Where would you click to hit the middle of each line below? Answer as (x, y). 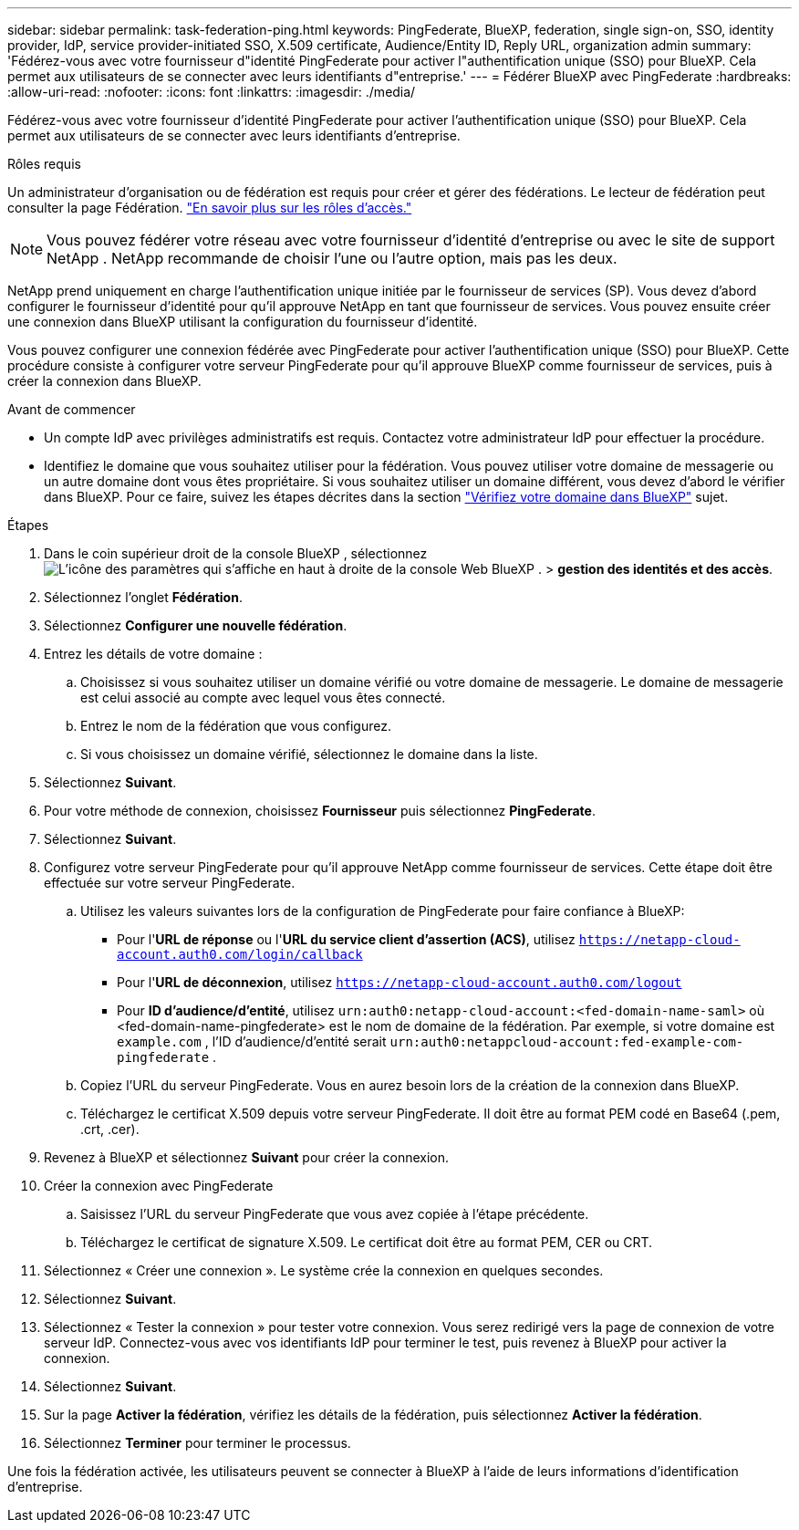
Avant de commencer (72, 409)
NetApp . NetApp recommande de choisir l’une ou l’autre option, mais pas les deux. (332, 258)
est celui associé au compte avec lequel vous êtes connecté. (263, 697)
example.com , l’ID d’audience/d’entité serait (252, 1041)
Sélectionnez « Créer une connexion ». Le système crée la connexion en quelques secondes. (324, 1270)
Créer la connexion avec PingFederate (159, 1186)
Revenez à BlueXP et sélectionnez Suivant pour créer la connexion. (247, 1157)
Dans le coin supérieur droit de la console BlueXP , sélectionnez (236, 553)
